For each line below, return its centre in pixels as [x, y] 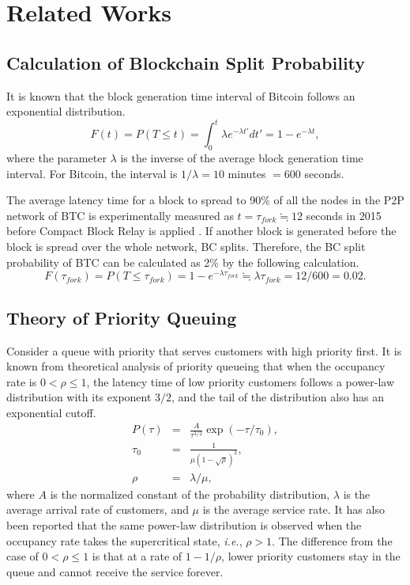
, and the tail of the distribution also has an [278, 397]
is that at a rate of [137, 556]
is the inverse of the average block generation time [242, 158]
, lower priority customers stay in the [311, 556]
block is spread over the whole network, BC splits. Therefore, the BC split [186, 247]
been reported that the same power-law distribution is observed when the [184, 525]
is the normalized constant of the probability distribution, [190, 494]
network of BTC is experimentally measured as [120, 215]
